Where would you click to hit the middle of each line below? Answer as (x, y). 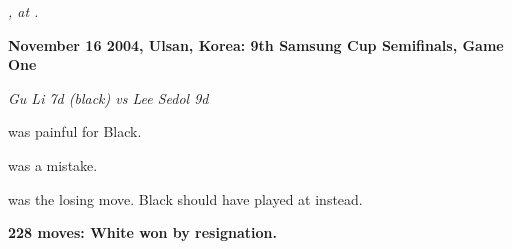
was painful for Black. (75, 131)
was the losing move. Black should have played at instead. (185, 198)
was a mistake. (53, 164)
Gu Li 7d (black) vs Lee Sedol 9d (108, 97)
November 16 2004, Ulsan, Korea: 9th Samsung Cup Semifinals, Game (256, 44)
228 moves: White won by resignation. (142, 232)
